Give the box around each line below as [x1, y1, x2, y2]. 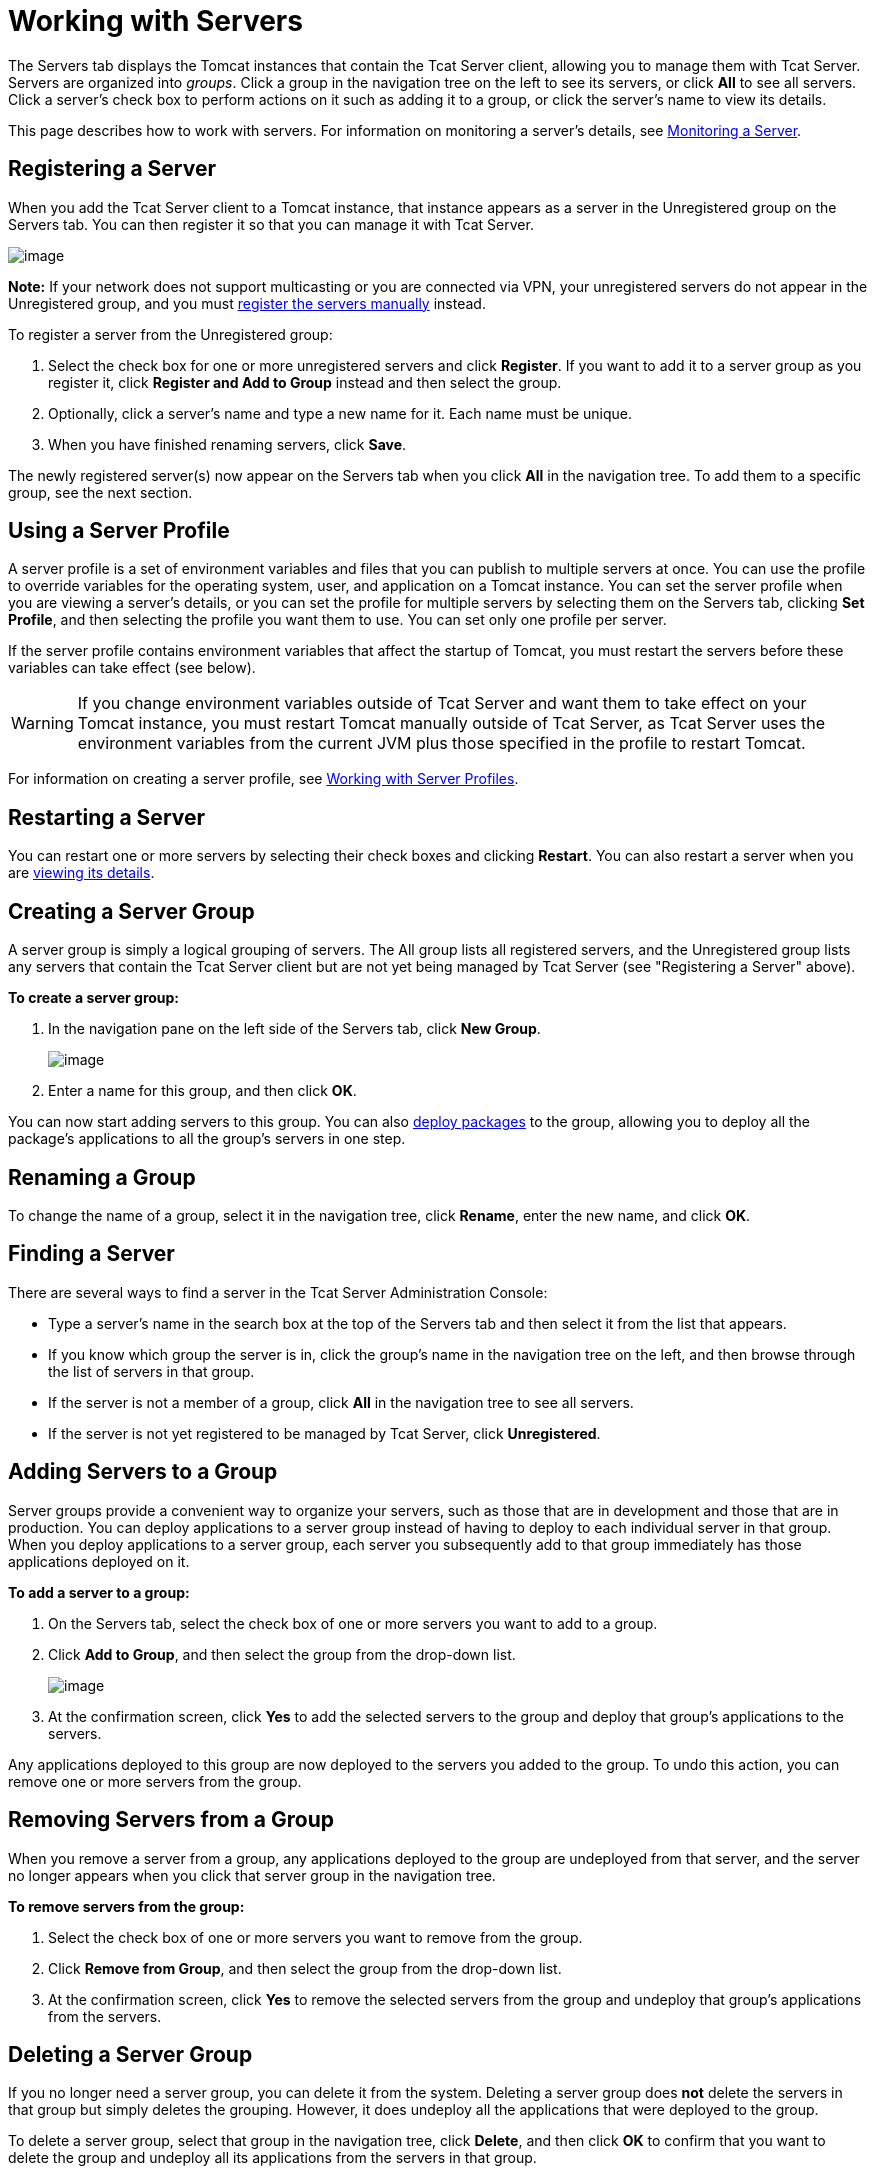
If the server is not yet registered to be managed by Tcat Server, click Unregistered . [48, 1424, 601, 1442]
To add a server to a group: [8, 1583, 190, 1601]
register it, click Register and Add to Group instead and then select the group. [48, 373, 562, 391]
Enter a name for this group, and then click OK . [48, 1082, 357, 1100]
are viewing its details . [8, 864, 155, 882]
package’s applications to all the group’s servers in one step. [8, 1130, 406, 1148]
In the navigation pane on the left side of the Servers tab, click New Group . [48, 1020, 541, 1038]
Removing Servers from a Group [8, 1807, 335, 1833]
